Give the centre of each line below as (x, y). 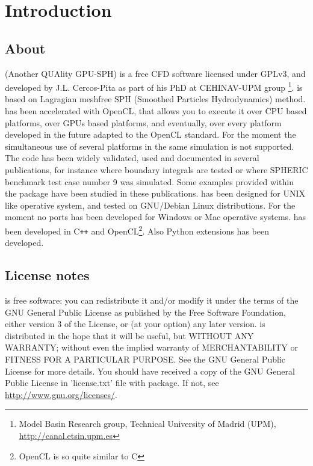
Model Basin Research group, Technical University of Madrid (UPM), (147, 424)
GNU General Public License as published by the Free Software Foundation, (145, 312)
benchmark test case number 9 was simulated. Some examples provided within (149, 181)
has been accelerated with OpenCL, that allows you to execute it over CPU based (156, 111)
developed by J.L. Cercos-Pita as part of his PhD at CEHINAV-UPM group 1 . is (154, 86)
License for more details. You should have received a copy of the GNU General (150, 371)
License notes (47, 275)
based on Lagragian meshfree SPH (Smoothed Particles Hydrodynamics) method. (155, 99)
